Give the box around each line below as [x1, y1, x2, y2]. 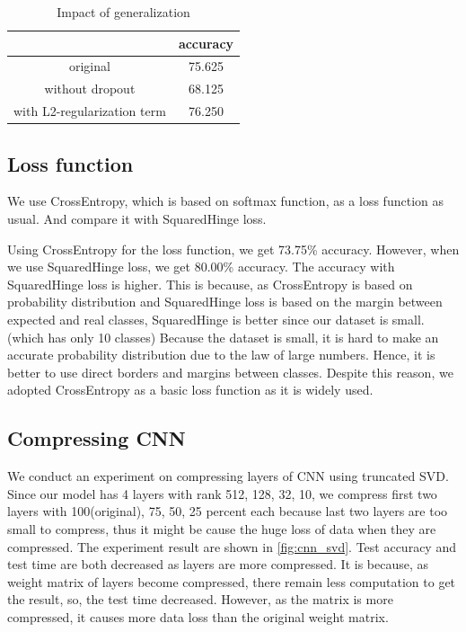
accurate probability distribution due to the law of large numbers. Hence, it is [7, 345, 435, 364]
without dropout [44, 79, 136, 98]
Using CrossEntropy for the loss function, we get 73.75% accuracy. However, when [7, 239, 460, 258]
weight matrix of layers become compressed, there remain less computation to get [7, 572, 456, 591]
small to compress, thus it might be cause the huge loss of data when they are [7, 519, 436, 538]
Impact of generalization [57, 3, 190, 21]
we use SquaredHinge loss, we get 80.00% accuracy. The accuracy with [7, 257, 395, 276]
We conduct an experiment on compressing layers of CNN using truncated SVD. [7, 467, 449, 485]
